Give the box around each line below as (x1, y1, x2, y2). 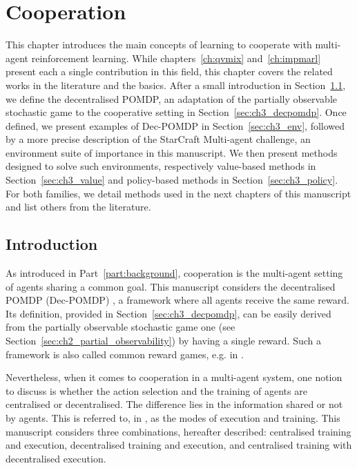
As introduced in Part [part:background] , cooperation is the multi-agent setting (6, 266, 343, 280)
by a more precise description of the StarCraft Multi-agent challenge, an (6, 132, 311, 146)
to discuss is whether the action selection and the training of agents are (6, 383, 307, 398)
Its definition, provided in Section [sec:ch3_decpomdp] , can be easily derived (6, 306, 331, 320)
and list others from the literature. (6, 199, 151, 214)
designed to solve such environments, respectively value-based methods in (6, 159, 316, 173)
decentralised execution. (6, 451, 106, 465)
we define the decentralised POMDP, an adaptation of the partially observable (6, 91, 338, 106)
